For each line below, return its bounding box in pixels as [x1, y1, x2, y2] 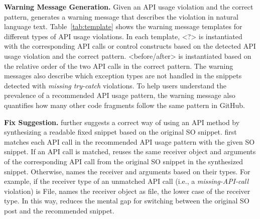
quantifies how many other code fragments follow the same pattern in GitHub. [4, 99, 245, 110]
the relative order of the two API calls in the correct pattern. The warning [4, 60, 233, 71]
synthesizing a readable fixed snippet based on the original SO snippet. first [4, 127, 237, 137]
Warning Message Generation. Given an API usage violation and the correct [4, 2, 253, 12]
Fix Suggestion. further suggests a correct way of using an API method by [4, 117, 240, 127]
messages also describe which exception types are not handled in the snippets [4, 70, 242, 81]
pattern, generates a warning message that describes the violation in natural [4, 11, 238, 22]
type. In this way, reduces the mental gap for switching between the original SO [4, 195, 249, 206]
